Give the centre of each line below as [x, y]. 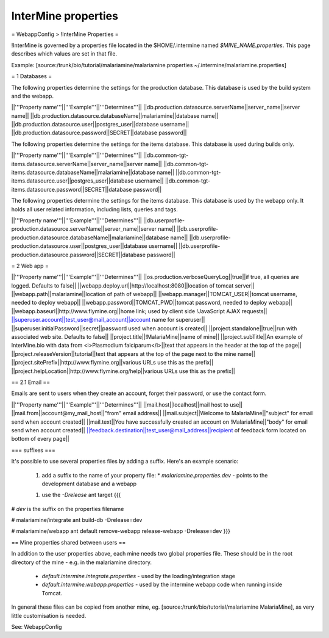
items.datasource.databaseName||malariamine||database [83, 172]
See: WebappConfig [37, 626]
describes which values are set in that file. [64, 54]
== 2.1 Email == [31, 382]
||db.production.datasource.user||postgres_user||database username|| [100, 125]
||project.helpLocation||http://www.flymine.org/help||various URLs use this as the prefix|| [123, 371]
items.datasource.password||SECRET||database [72, 189]
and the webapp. [33, 96]
